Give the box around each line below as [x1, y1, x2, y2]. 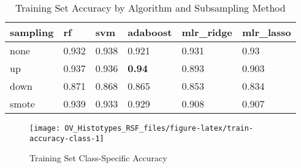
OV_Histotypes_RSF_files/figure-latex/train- [64, 124, 254, 133]
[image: [29, 124, 61, 133]
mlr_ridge [181, 25, 232, 39]
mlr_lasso [242, 25, 291, 39]
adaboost [128, 25, 172, 39]
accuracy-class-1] [29, 134, 104, 143]
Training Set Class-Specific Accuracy [29, 152, 167, 164]
